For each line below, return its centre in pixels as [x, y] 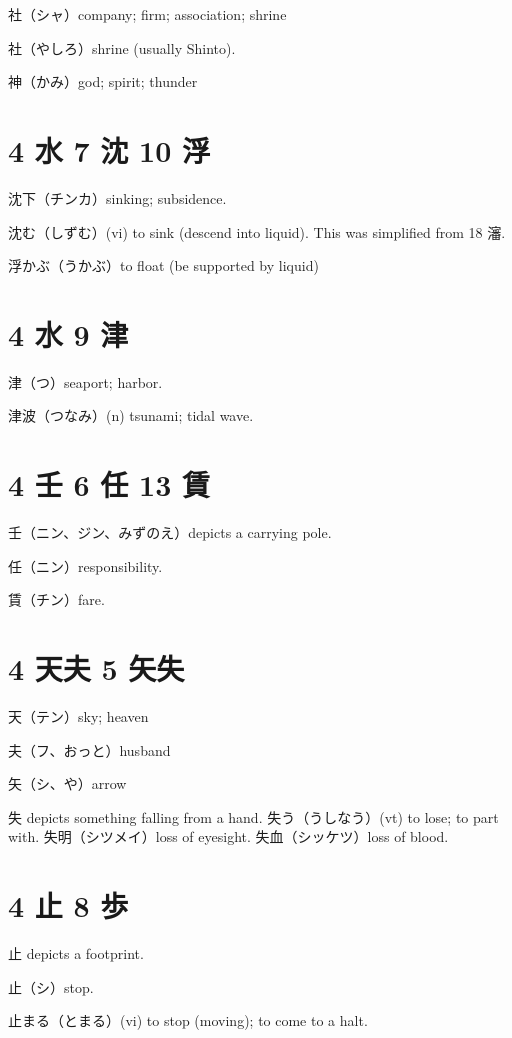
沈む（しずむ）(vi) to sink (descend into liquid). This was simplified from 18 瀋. [257, 231]
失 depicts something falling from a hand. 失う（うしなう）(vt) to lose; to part [253, 816]
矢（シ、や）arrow [67, 783]
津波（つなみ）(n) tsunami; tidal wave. [131, 415]
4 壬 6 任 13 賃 [109, 484]
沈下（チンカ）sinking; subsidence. [117, 197]
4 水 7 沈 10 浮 [109, 149]
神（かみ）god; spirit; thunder [103, 81]
